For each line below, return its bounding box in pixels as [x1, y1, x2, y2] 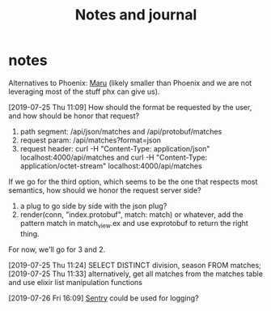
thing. [19, 228, 40, 238]
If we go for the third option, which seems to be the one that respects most [8, 177, 258, 186]
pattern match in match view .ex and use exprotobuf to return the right [19, 218, 248, 230]
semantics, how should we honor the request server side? [8, 185, 201, 195]
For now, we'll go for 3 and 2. [8, 245, 106, 254]
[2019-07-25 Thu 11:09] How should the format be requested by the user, [8, 102, 252, 112]
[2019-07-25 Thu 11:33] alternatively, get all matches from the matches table [8, 269, 263, 279]
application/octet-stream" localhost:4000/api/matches [19, 160, 202, 171]
